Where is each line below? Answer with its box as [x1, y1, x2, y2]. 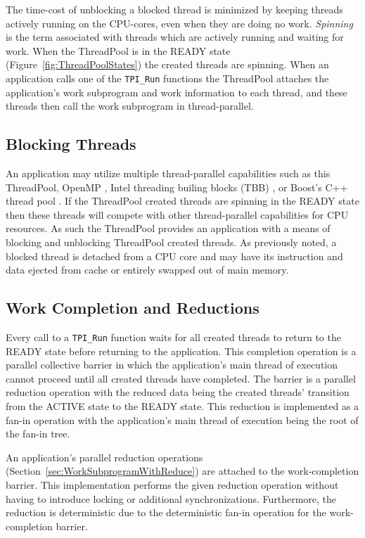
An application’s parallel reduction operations [6, 449, 203, 464]
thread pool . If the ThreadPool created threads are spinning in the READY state [6, 193, 359, 208]
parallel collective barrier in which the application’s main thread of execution [6, 357, 338, 372]
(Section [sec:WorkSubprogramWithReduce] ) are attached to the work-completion [6, 463, 359, 478]
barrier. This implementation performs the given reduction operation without [6, 477, 339, 492]
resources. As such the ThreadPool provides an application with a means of [6, 221, 331, 236]
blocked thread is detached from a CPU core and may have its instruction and [6, 248, 343, 263]
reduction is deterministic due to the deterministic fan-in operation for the [6, 505, 326, 520]
